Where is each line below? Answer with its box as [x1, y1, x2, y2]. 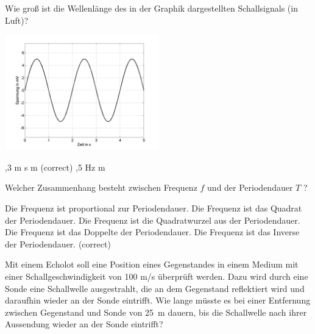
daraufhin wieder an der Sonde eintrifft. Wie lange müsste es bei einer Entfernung [5, 294, 311, 307]
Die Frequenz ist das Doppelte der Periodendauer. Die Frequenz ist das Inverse [5, 226, 300, 238]
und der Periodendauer [207, 181, 293, 194]
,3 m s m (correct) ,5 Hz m [5, 160, 105, 173]
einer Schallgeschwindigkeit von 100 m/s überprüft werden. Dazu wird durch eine [5, 269, 308, 282]
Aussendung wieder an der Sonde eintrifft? [5, 318, 163, 330]
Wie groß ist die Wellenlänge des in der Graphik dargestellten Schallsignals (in [5, 2, 298, 14]
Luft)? [5, 13, 29, 26]
